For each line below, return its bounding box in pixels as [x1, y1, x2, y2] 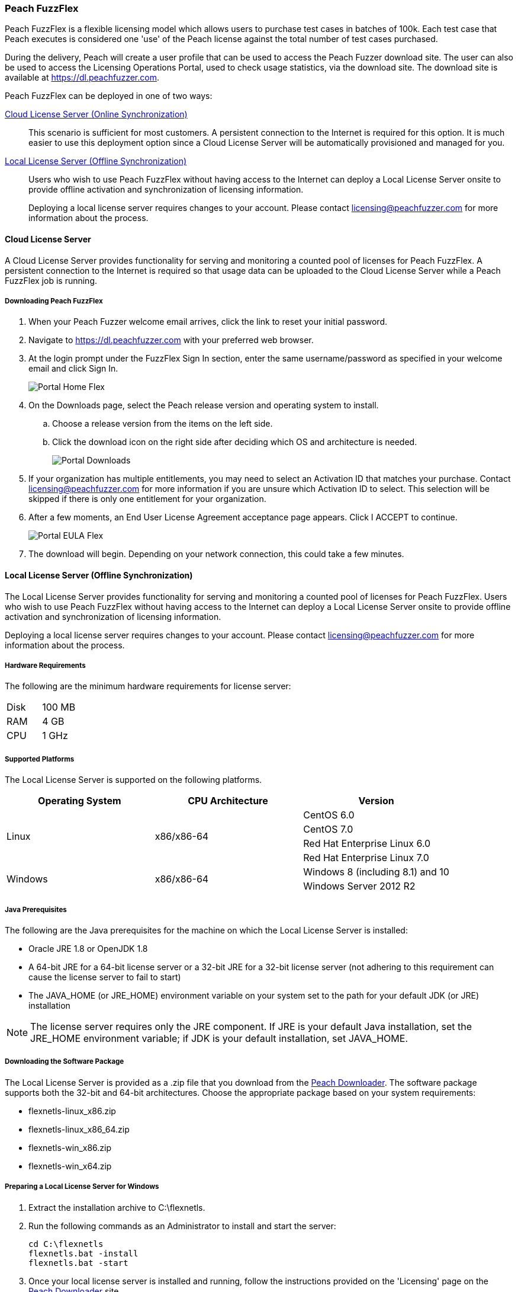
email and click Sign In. [28, 363, 118, 374]
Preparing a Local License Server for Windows [5, 1182, 159, 1191]
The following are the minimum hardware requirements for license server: [5, 681, 291, 692]
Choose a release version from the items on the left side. [52, 418, 273, 429]
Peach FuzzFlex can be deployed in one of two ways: [5, 91, 213, 101]
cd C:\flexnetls [28, 1239, 104, 1249]
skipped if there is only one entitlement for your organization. [28, 494, 266, 504]
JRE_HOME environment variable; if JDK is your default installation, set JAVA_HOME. [30, 1032, 408, 1044]
